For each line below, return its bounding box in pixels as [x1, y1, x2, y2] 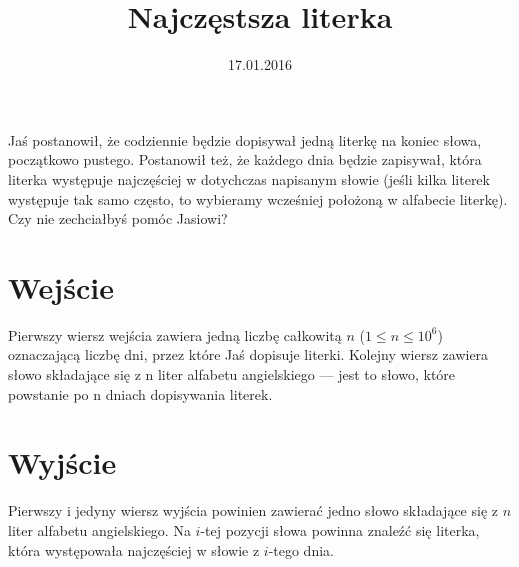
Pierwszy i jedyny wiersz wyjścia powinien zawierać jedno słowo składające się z [8, 500, 498, 521]
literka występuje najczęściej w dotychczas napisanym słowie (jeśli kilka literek [8, 168, 490, 189]
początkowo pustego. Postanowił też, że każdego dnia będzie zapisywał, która [8, 149, 482, 170]
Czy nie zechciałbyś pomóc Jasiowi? [8, 208, 228, 229]
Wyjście [8, 442, 117, 483]
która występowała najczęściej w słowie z [8, 539, 260, 560]
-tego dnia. [268, 539, 334, 560]
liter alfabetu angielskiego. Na [8, 519, 191, 540]
